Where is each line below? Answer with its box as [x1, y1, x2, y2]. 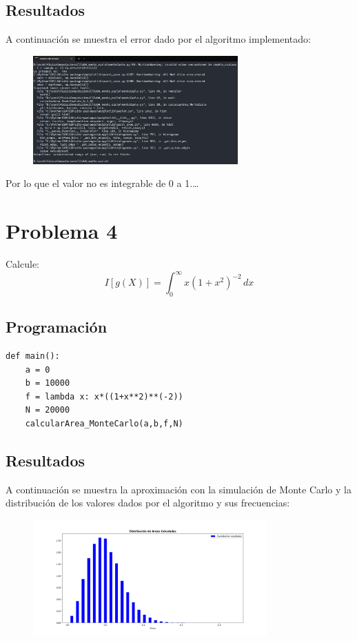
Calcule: [6, 256, 39, 270]
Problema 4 [6, 216, 118, 244]
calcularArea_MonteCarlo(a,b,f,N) [25, 418, 183, 428]
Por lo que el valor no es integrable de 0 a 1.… [6, 176, 199, 190]
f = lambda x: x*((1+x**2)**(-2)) [25, 391, 183, 402]
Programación [6, 316, 108, 337]
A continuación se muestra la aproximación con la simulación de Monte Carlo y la [6, 482, 351, 496]
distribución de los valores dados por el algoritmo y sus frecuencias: [6, 495, 290, 510]
